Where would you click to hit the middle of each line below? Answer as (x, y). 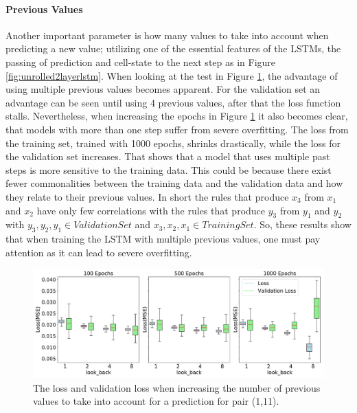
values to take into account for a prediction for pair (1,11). (156, 401)
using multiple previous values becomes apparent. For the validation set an (163, 89)
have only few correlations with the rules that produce (151, 210)
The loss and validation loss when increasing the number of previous (177, 387)
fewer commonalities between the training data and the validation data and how (174, 183)
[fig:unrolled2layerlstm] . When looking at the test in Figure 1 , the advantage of (172, 75)
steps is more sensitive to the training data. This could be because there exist (169, 169)
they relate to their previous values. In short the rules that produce (147, 196)
